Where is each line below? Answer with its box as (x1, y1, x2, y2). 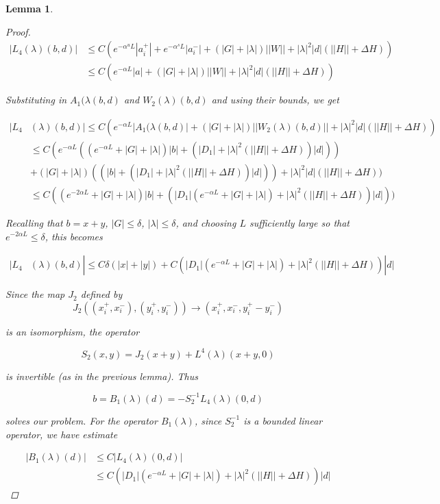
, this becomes (45, 229, 103, 243)
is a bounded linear (243, 413, 323, 427)
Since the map (5, 287, 65, 301)
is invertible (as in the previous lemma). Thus (5, 368, 198, 383)
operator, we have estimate (5, 427, 118, 441)
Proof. (5, 24, 31, 38)
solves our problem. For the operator (5, 413, 158, 427)
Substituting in (5, 92, 67, 107)
